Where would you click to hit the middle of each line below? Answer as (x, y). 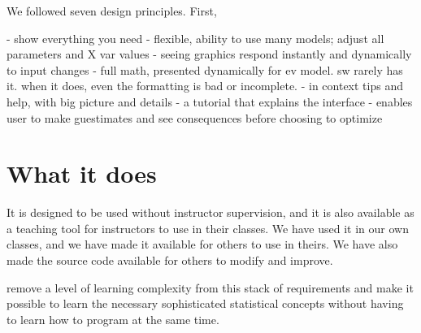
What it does (82, 173)
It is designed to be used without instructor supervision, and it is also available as (210, 212)
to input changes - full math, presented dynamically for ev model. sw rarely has (205, 69)
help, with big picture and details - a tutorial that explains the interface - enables (210, 101)
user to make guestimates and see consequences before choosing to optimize (195, 117)
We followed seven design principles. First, (112, 11)
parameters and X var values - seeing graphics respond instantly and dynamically (209, 54)
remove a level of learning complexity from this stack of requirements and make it (210, 287)
